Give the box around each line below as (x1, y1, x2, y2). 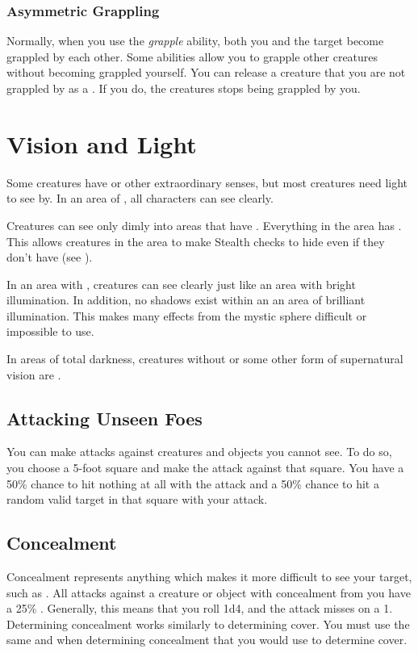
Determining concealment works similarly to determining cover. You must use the (6, 615, 410, 632)
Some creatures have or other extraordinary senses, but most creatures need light (6, 174, 408, 190)
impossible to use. (6, 323, 94, 340)
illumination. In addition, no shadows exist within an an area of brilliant (6, 291, 366, 308)
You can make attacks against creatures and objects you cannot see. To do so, (6, 443, 392, 460)
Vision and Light (6, 127, 197, 160)
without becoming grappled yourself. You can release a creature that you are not (6, 64, 406, 81)
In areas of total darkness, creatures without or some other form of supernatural (6, 350, 403, 367)
